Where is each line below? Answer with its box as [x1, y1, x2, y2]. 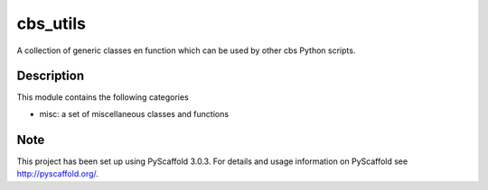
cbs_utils [16, 14, 86, 33]
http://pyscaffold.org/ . [16, 168, 99, 179]
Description [16, 68, 85, 84]
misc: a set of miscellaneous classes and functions [39, 108, 230, 119]
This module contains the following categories [16, 92, 189, 103]
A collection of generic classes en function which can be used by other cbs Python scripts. [16, 45, 356, 56]
